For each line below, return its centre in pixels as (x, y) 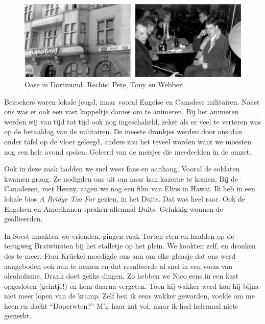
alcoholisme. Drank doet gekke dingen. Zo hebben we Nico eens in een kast (122, 276)
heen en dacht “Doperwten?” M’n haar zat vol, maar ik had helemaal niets (121, 305)
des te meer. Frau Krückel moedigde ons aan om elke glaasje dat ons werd (120, 255)
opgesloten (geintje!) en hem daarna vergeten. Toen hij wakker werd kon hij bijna (131, 285)
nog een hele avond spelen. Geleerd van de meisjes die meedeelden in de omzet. (128, 151)
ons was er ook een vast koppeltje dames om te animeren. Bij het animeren (122, 111)
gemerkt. (18, 316)
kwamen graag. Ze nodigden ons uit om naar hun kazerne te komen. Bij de (121, 178)
